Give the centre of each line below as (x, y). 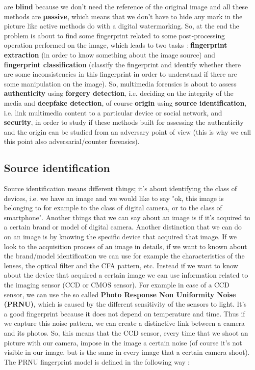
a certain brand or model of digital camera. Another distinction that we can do (123, 227)
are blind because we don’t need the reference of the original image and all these (126, 6)
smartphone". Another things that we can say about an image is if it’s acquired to (127, 217)
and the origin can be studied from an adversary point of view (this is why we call (127, 131)
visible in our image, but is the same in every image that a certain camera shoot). (127, 352)
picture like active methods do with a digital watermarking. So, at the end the (122, 26)
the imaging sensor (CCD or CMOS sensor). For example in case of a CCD (117, 285)
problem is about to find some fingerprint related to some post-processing (115, 35)
